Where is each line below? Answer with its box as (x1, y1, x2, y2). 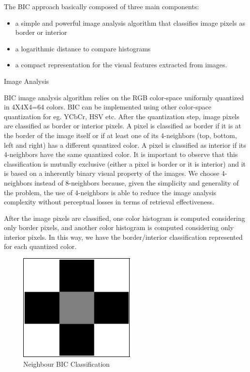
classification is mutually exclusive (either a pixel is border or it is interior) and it (4, 158, 246, 169)
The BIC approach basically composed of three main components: (4, 1, 199, 11)
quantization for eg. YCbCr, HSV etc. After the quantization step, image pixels (4, 111, 239, 121)
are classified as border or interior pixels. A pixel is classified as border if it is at (4, 121, 241, 131)
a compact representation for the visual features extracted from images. (15, 60, 227, 70)
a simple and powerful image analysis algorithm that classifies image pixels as (15, 17, 245, 28)
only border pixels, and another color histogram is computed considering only (4, 222, 234, 232)
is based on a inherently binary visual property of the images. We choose (4, 168, 220, 178)
